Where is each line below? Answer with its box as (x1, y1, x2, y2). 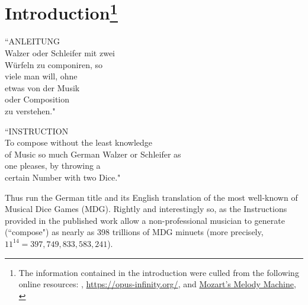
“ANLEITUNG (5, 35, 60, 47)
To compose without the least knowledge (5, 136, 153, 149)
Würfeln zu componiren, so (5, 58, 103, 70)
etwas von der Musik (5, 81, 80, 94)
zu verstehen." (5, 105, 56, 117)
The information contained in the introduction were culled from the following (18, 266, 299, 278)
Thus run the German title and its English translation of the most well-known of (5, 191, 298, 203)
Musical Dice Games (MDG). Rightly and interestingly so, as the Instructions (5, 203, 287, 215)
